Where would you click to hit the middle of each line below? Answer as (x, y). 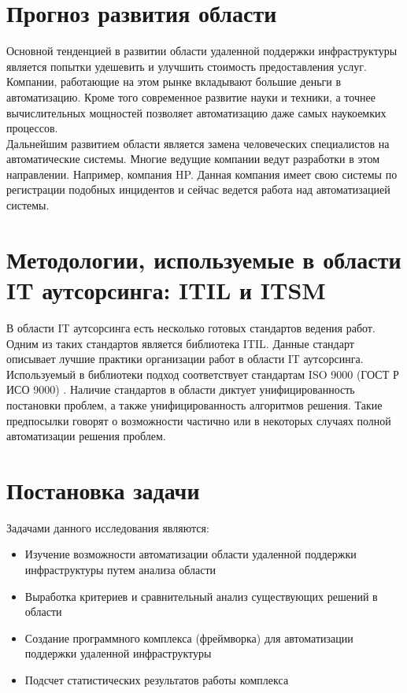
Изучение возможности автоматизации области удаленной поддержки (191, 554)
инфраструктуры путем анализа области (120, 570)
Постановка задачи (103, 489)
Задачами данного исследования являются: (108, 527)
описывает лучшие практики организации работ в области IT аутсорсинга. (185, 359)
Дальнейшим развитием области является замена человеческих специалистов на (198, 143)
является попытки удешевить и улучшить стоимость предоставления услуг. (187, 66)
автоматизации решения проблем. (86, 436)
